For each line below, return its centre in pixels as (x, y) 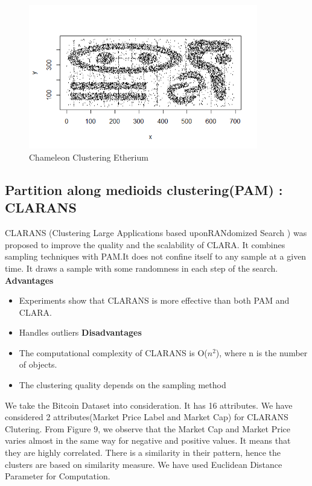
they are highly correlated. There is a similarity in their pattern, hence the (143, 452)
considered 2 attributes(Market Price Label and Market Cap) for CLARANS (147, 417)
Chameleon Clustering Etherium (89, 157)
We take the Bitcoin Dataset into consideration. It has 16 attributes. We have (149, 405)
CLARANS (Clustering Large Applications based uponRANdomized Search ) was (156, 233)
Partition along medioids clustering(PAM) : (144, 189)
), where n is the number (262, 352)
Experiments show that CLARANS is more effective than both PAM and (154, 300)
